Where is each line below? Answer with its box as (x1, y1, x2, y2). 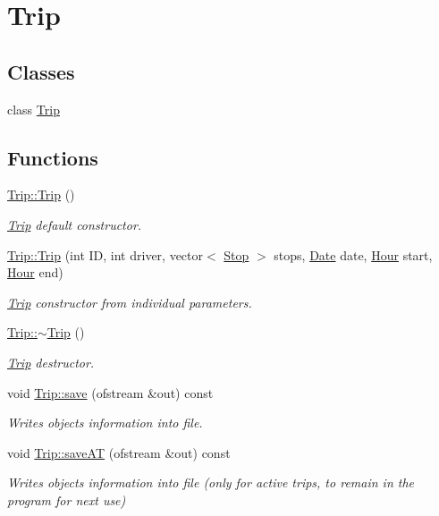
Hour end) (7, 263, 63, 282)
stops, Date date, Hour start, (274, 245, 433, 264)
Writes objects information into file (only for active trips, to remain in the (7, 473, 415, 492)
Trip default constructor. (7, 215, 142, 233)
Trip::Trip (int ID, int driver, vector (7, 245, 203, 264)
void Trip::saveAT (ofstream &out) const (7, 443, 231, 461)
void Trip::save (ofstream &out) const (7, 383, 214, 402)
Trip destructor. (7, 352, 95, 371)
